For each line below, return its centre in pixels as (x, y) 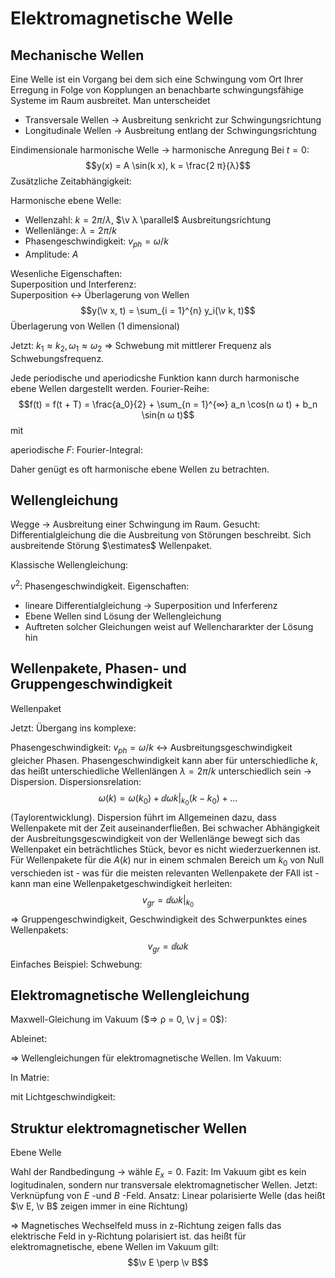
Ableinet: (29, 1039)
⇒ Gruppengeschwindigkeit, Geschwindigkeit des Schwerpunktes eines (159, 919)
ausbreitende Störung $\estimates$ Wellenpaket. (111, 546)
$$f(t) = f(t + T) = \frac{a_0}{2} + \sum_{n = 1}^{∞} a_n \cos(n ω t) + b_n (168, 404)
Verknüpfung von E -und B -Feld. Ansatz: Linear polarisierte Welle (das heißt (168, 1195)
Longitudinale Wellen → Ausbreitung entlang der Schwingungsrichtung (170, 130)
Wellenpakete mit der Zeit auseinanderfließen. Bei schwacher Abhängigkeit (165, 828)
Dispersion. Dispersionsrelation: (76, 781)
